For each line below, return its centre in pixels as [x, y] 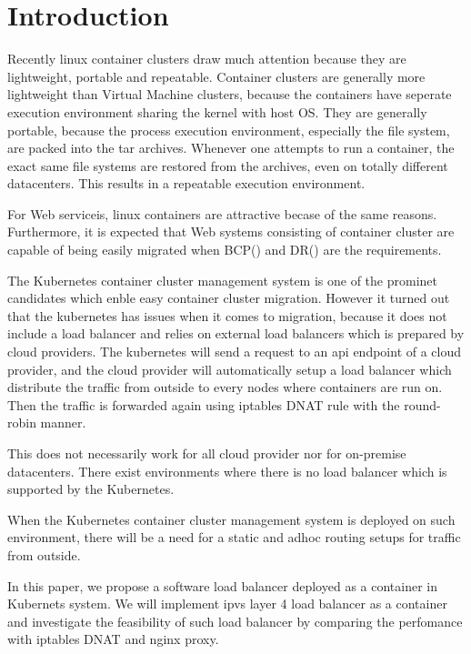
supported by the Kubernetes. [91, 489]
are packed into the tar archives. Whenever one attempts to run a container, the [231, 148]
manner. [63, 423]
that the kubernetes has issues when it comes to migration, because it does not [227, 315]
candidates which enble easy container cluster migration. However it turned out [229, 298]
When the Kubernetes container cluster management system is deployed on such [231, 519]
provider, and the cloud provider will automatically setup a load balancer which [230, 369]
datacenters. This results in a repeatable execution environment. [186, 183]
